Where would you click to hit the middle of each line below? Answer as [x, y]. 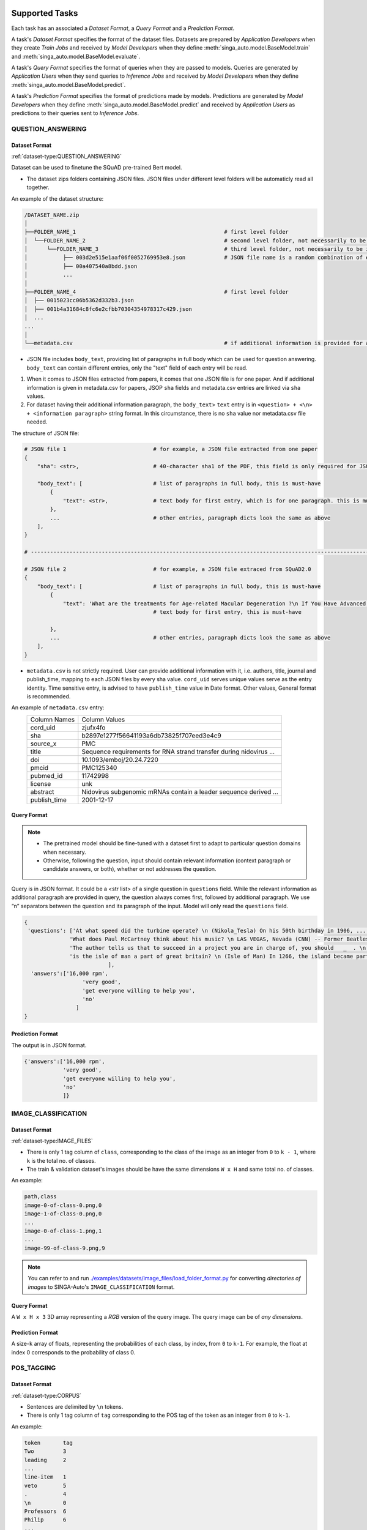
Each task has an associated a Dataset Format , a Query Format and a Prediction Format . [123, 28]
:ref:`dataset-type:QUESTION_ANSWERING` [67, 156]
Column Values [103, 719]
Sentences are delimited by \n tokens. [75, 1407]
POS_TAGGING [34, 1368]
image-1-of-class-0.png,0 [63, 1214]
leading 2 [45, 1460]
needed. [37, 422]
